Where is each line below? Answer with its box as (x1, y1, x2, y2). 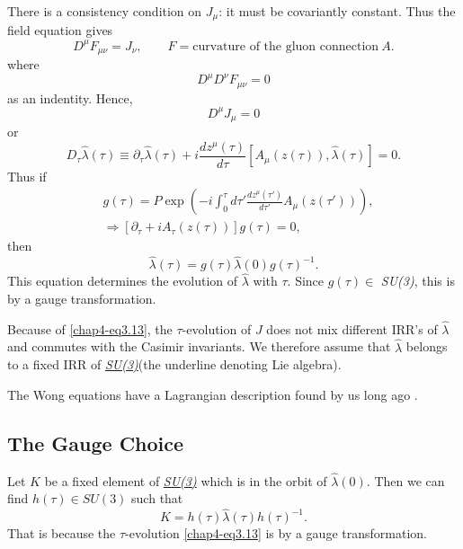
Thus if (7, 166, 47, 185)
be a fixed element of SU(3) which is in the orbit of (44, 471, 327, 490)
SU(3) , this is (380, 271, 455, 290)
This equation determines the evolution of (7, 271, 238, 290)
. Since (287, 271, 325, 290)
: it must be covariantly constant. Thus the (218, 2, 456, 20)
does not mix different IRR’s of (266, 319, 438, 338)
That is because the (7, 524, 116, 543)
